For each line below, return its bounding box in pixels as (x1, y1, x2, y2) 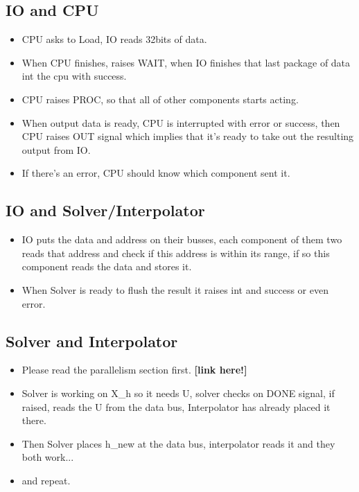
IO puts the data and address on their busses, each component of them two (21, 232, 342, 247)
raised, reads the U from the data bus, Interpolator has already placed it (21, 399, 331, 414)
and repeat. (21, 473, 71, 487)
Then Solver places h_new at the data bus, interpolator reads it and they (21, 436, 335, 450)
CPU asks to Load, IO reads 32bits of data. (21, 32, 207, 46)
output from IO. (21, 142, 91, 157)
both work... (21, 450, 74, 464)
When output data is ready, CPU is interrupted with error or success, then (21, 115, 340, 130)
